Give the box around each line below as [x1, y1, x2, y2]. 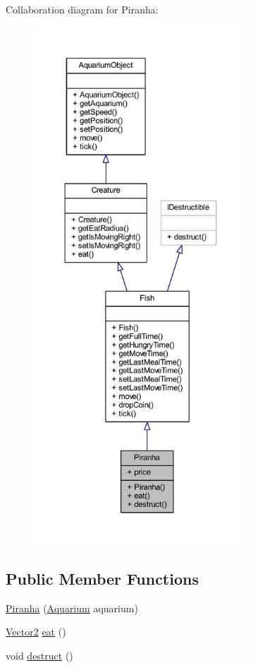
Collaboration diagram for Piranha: [6, 2, 159, 16]
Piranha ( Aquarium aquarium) [6, 600, 138, 615]
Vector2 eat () [6, 624, 66, 639]
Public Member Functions [6, 567, 199, 589]
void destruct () [6, 648, 73, 662]
